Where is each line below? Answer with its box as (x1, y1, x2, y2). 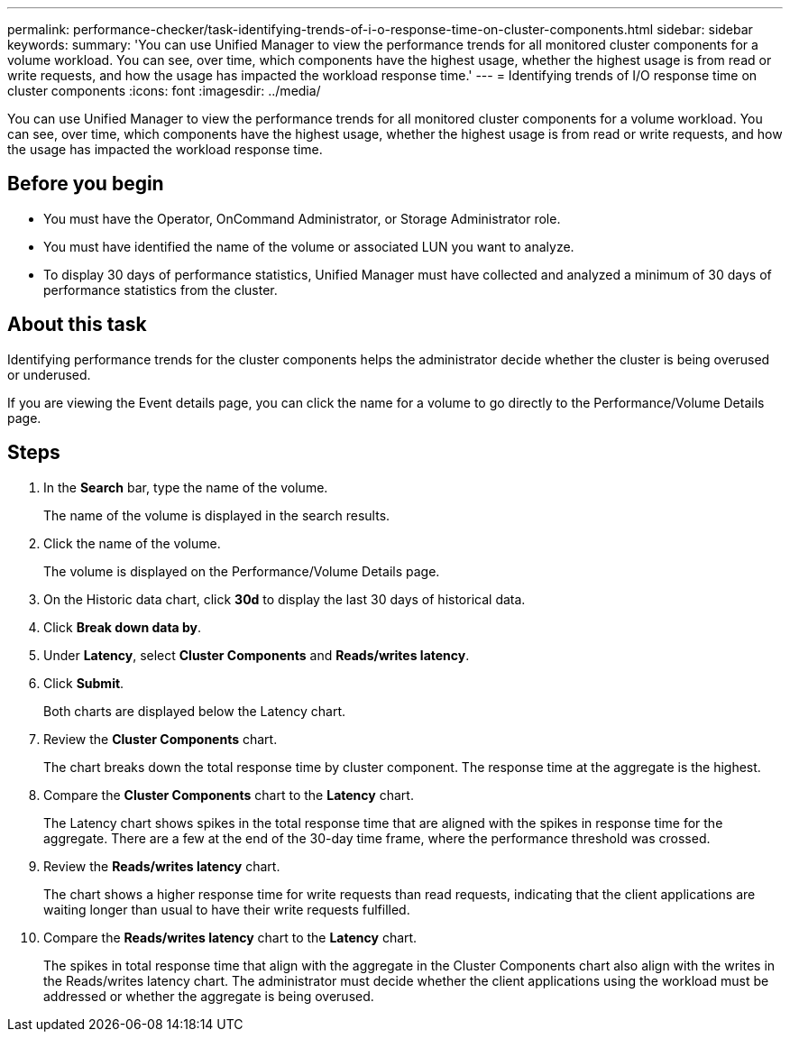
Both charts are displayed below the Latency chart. (43, 703, 346, 719)
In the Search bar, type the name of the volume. (43, 479, 328, 495)
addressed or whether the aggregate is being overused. (43, 988, 374, 1004)
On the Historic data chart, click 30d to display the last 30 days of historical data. (43, 591, 526, 607)
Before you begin (7, 172, 164, 196)
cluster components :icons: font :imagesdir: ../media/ (7, 83, 321, 98)
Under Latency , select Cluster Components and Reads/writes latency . (43, 647, 470, 663)
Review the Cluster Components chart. (43, 731, 278, 747)
